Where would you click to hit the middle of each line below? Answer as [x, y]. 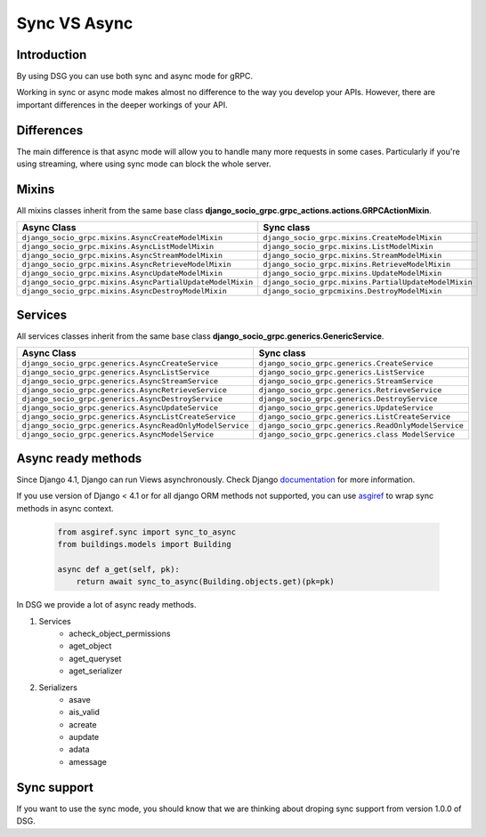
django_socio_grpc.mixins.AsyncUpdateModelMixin [122, 274]
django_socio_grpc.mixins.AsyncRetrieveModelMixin [126, 265]
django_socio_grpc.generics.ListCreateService [355, 417]
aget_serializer [96, 671]
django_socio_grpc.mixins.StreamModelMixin [352, 256]
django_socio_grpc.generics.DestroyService [348, 399]
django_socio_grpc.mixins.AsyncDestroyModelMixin [124, 291]
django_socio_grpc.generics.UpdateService [346, 408]
